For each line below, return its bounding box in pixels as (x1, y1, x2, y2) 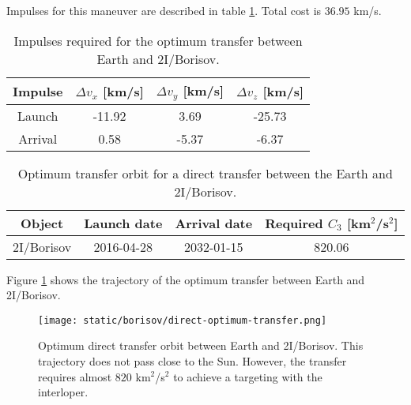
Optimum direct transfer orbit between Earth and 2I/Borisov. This (38, 337, 364, 354)
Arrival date (175, 213, 253, 232)
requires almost (38, 368, 112, 384)
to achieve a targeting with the (173, 368, 322, 384)
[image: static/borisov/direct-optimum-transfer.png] (38, 314, 327, 326)
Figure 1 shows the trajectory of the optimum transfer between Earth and (6, 271, 365, 287)
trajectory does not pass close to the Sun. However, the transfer (38, 352, 347, 369)
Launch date (84, 213, 163, 232)
